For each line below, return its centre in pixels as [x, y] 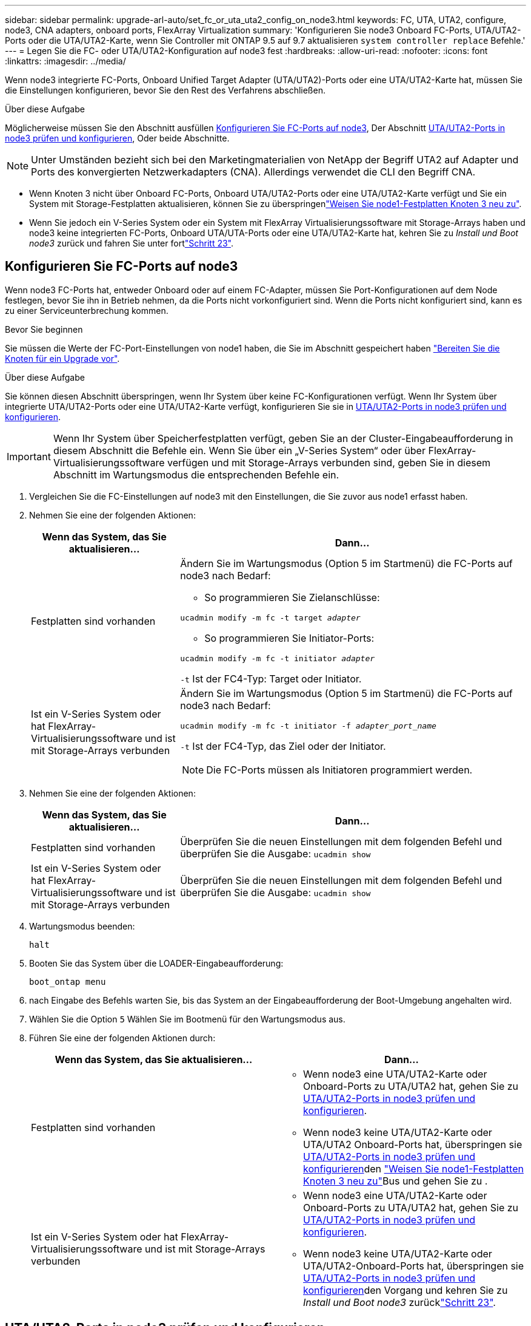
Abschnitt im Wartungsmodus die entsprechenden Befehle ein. [196, 474]
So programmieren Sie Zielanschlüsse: [292, 597]
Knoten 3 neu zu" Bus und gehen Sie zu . [396, 1181]
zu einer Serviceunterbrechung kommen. [87, 310]
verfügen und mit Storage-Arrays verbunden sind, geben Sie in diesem [329, 462]
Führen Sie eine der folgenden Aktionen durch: [122, 1038]
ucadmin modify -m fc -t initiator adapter [278, 658]
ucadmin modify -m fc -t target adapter [270, 617]
